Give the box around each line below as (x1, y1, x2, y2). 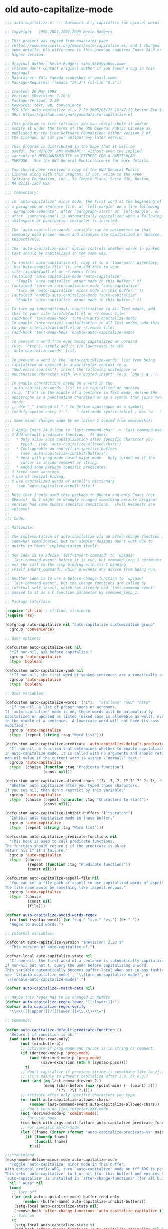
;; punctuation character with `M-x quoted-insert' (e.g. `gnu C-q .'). (5, 372, 160, 377)
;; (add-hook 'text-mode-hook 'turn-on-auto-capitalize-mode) (5, 316, 137, 321)
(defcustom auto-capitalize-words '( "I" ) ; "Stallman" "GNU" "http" (5, 700, 151, 705)
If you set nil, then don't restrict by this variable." (5, 788, 126, 793)
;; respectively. (5, 237, 41, 242)
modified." (5, 723, 28, 728)
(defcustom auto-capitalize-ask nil (5, 645, 81, 650)
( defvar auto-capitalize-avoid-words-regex (5, 912, 97, 918)
